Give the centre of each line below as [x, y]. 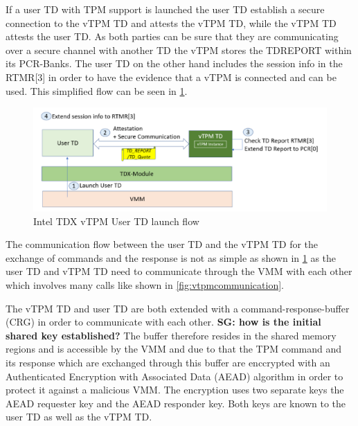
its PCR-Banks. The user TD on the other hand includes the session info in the [174, 63]
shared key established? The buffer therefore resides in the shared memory [171, 335]
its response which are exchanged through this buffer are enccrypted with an [168, 362]
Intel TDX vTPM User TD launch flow [116, 221]
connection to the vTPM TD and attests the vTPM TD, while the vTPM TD [171, 23]
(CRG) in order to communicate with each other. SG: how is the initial [163, 322]
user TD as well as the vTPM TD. [79, 417]
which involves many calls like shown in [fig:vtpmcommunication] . [145, 285]
